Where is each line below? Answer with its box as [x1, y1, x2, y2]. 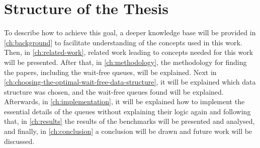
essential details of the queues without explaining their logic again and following [4, 106, 251, 116]
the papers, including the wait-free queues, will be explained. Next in [4, 66, 217, 77]
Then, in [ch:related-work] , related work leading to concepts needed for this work [4, 47, 253, 57]
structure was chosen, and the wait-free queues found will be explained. [4, 86, 224, 97]
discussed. [4, 135, 35, 146]
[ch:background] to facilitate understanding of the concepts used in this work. [4, 37, 242, 47]
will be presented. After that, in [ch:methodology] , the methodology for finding [4, 56, 247, 67]
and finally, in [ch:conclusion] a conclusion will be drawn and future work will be [4, 126, 252, 136]
